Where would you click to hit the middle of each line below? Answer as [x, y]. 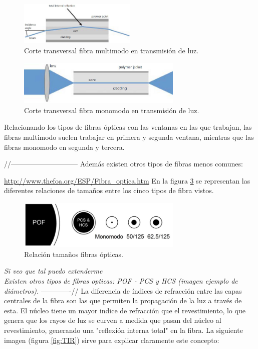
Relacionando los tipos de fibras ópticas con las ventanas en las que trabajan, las [128, 127]
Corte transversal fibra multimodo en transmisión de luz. [111, 50]
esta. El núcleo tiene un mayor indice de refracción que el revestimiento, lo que [125, 310]
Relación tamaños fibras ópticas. [74, 254]
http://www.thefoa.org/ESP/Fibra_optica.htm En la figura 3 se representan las [127, 180]
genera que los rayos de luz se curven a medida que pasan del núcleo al [113, 320]
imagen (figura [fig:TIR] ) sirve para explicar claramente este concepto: [112, 340]
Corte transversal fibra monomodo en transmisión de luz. [112, 110]
